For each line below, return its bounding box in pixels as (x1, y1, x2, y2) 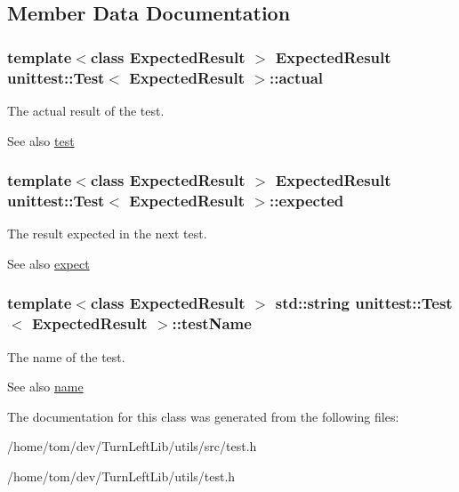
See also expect (7, 254, 90, 272)
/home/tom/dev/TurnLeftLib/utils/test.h (7, 466, 236, 485)
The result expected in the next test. (7, 224, 207, 243)
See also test (7, 131, 75, 149)
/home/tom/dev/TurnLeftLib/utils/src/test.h (7, 437, 257, 456)
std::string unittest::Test (275, 292, 453, 314)
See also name (7, 377, 84, 396)
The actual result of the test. (7, 101, 165, 119)
